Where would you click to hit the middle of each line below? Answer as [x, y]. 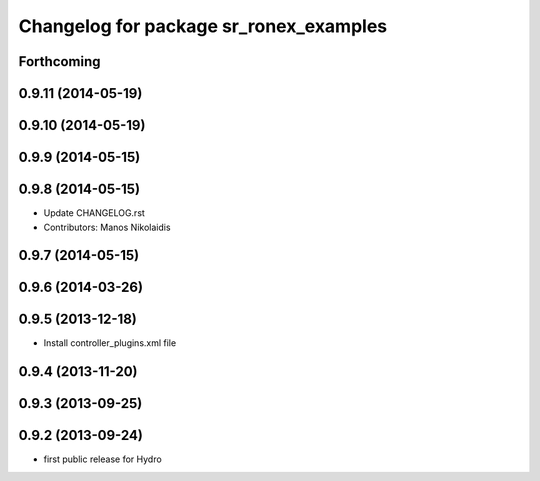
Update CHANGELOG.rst [94, 213]
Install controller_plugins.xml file [110, 343]
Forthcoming [59, 61]
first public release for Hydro [102, 459]
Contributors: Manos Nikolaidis [107, 227]
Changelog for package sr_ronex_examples [203, 26]
